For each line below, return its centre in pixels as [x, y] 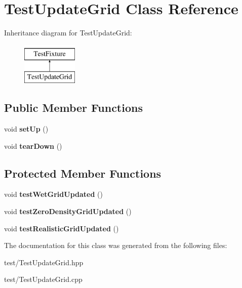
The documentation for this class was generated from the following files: [116, 245]
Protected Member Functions [83, 173]
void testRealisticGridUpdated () [62, 228]
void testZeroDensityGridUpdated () [68, 211]
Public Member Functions [73, 108]
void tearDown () [33, 146]
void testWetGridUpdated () [53, 194]
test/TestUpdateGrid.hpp [44, 262]
